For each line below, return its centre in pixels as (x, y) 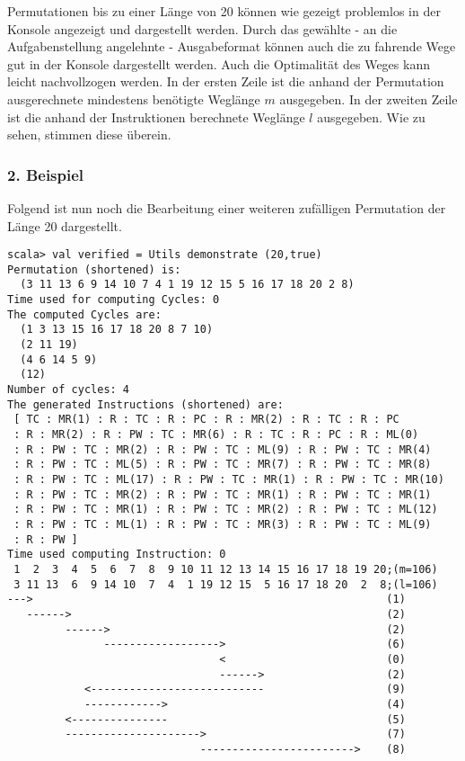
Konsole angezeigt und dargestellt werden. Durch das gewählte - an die (202, 28)
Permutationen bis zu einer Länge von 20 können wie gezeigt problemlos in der (224, 11)
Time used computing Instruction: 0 (117, 555)
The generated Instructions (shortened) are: (145, 404)
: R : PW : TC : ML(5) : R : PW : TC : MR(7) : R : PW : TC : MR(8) (223, 465)
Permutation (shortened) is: (94, 269)
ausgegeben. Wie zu (371, 116)
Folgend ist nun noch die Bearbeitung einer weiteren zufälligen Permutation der (227, 207)
